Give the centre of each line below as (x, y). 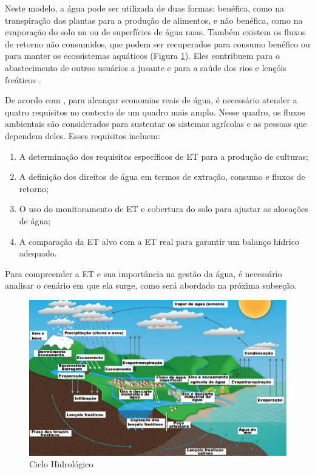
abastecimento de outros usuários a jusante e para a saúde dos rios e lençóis (146, 67)
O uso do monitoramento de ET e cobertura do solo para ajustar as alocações (164, 209)
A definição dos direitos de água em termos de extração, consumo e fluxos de (162, 177)
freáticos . (23, 79)
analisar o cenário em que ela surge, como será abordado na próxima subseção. (151, 285)
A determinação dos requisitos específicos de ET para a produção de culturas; (164, 156)
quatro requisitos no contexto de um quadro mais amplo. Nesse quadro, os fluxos (155, 112)
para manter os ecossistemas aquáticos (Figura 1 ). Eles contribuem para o (142, 56)
